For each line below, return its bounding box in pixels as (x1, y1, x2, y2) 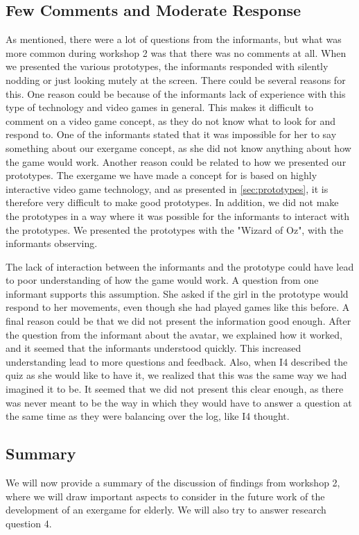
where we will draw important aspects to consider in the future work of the (6, 489, 325, 503)
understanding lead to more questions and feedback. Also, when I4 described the (6, 354, 348, 368)
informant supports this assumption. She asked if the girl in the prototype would (6, 286, 349, 300)
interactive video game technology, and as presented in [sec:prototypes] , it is (6, 181, 329, 196)
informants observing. (6, 236, 98, 250)
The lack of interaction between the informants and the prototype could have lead (6, 259, 354, 273)
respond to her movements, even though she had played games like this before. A (6, 300, 350, 314)
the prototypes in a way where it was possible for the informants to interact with (6, 208, 350, 223)
